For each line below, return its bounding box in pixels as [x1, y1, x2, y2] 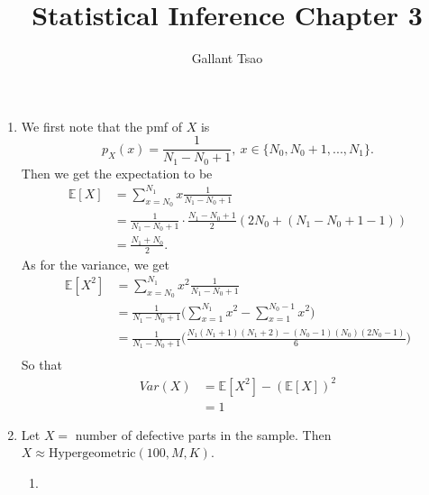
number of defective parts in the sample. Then [75, 425, 332, 444]
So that [21, 355, 62, 374]
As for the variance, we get [21, 254, 170, 273]
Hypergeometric [48, 447, 136, 461]
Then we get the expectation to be [21, 163, 213, 182]
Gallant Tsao [191, 49, 263, 68]
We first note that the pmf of [21, 116, 183, 135]
